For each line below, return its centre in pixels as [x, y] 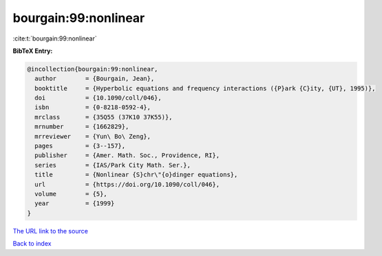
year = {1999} [75, 203]
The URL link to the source [51, 231]
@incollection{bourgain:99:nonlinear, [93, 69]
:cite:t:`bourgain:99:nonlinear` [55, 38]
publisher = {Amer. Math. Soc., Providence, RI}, [127, 155]
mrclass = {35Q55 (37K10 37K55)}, [104, 117]
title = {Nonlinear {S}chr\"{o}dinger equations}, [136, 175]
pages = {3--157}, [80, 146]
